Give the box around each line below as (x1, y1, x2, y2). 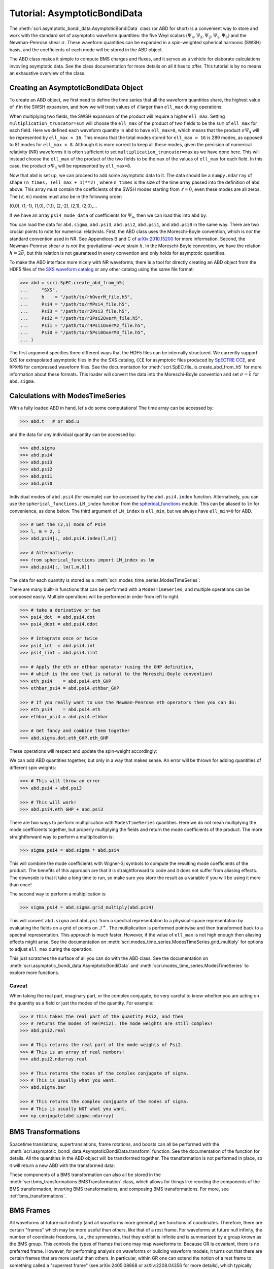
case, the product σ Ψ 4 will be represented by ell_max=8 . (9, 163, 131, 170)
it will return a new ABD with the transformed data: (9, 1162, 115, 1168)
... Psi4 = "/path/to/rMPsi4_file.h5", (20, 301, 130, 307)
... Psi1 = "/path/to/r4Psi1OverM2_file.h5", (20, 322, 146, 328)
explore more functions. (9, 970, 59, 976)
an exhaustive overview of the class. (9, 70, 86, 76)
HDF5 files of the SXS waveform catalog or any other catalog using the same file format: (9, 266, 194, 273)
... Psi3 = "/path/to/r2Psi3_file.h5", (20, 308, 130, 314)
